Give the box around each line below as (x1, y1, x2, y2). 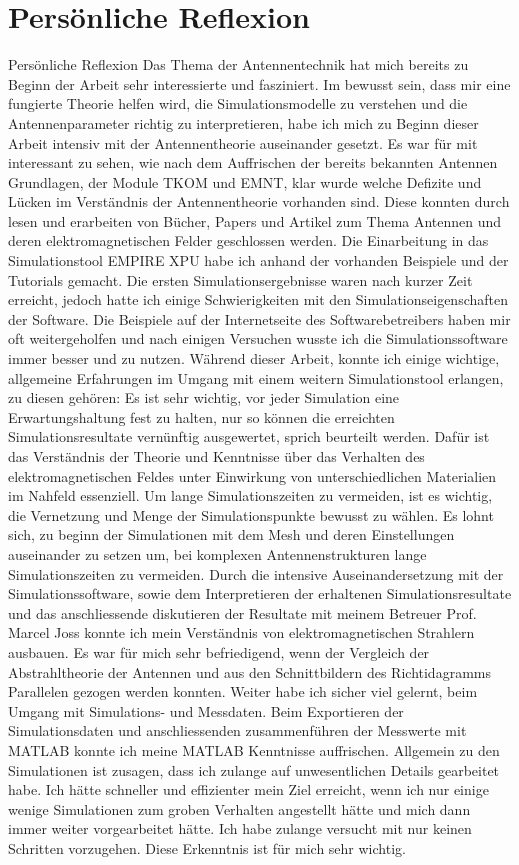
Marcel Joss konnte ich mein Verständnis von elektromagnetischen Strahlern (8, 622, 475, 643)
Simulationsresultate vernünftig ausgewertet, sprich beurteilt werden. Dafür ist (8, 426, 490, 447)
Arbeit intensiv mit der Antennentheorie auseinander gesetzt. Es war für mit (8, 132, 478, 153)
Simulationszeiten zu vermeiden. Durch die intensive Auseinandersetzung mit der (8, 563, 504, 584)
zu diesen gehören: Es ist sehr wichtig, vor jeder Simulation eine (8, 387, 400, 408)
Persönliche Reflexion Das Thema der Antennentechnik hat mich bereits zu (8, 54, 469, 75)
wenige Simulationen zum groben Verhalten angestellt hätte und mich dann (8, 798, 471, 819)
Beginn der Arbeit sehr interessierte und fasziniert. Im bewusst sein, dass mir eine (8, 73, 511, 94)
